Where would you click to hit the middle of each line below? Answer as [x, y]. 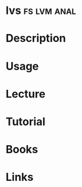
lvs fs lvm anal [41, 11]
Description [36, 39]
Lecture [26, 94]
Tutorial [26, 121]
